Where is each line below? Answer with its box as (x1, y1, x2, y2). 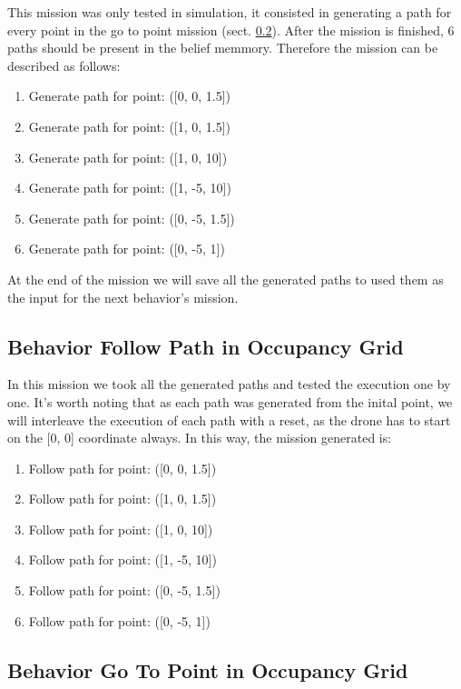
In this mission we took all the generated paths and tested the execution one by (7, 374, 451, 394)
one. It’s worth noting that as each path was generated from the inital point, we (7, 392, 453, 411)
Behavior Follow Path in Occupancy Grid (7, 332, 404, 360)
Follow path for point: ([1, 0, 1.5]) (28, 489, 217, 508)
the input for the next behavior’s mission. (7, 287, 239, 306)
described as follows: (7, 55, 121, 75)
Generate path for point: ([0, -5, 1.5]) (28, 208, 235, 227)
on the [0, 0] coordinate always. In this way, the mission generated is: (7, 428, 392, 447)
